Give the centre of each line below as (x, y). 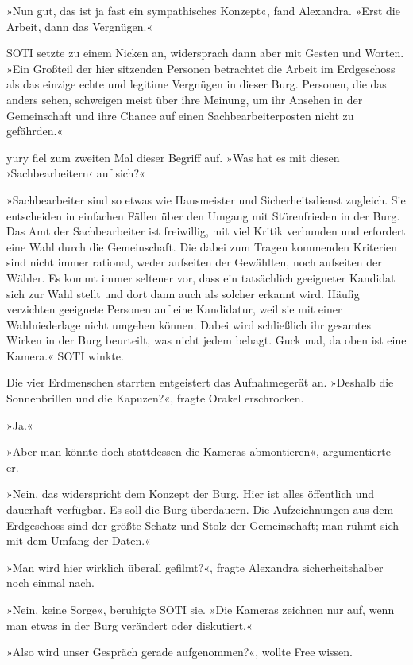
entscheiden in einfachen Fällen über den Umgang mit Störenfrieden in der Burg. (203, 215)
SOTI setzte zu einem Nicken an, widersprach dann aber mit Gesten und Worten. (205, 53)
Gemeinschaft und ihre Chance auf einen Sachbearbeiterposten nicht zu (180, 115)
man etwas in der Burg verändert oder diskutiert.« (129, 625)
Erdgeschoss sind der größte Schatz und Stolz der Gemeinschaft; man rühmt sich (203, 525)
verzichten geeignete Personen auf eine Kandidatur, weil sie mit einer (174, 309)
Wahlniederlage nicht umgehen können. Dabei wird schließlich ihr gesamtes (189, 324)
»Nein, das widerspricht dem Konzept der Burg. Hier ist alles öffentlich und (191, 494)
